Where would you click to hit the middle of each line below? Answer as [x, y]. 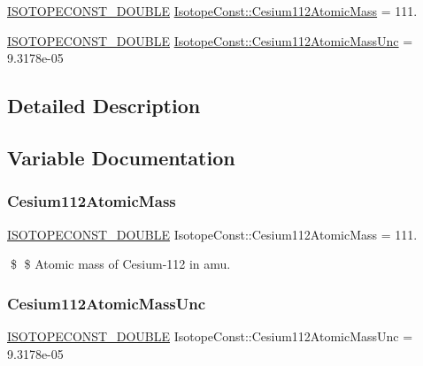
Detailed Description [104, 106]
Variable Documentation [121, 157]
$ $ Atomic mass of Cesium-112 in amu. [120, 264]
